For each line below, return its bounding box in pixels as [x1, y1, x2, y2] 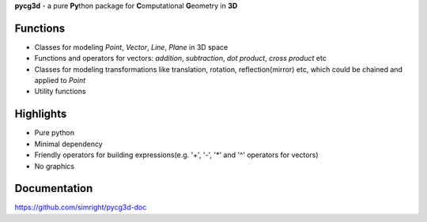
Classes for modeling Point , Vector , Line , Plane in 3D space [34, 42, 229, 51]
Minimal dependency [34, 139, 103, 149]
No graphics [34, 161, 75, 171]
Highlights [14, 107, 67, 121]
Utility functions [34, 87, 86, 96]
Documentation [14, 182, 93, 195]
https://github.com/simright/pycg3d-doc [14, 202, 147, 213]
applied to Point [34, 76, 86, 85]
